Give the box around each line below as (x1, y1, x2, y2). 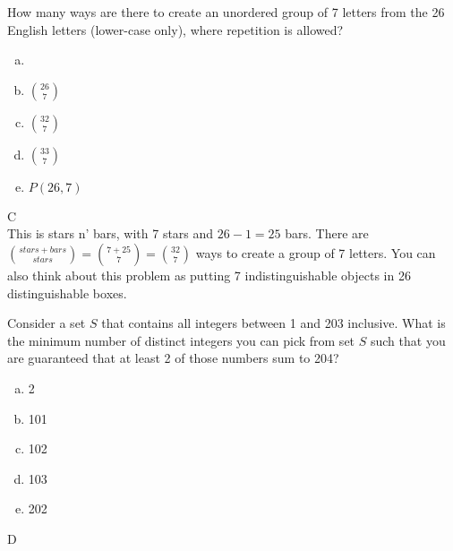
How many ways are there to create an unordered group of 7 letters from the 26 (7, 3, 445, 21)
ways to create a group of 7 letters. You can (195, 243, 436, 262)
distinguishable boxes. (7, 283, 127, 302)
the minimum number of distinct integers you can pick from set (7, 331, 355, 349)
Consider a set (7, 314, 86, 332)
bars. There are (285, 224, 369, 243)
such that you (370, 331, 446, 349)
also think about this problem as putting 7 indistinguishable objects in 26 (7, 265, 411, 284)
